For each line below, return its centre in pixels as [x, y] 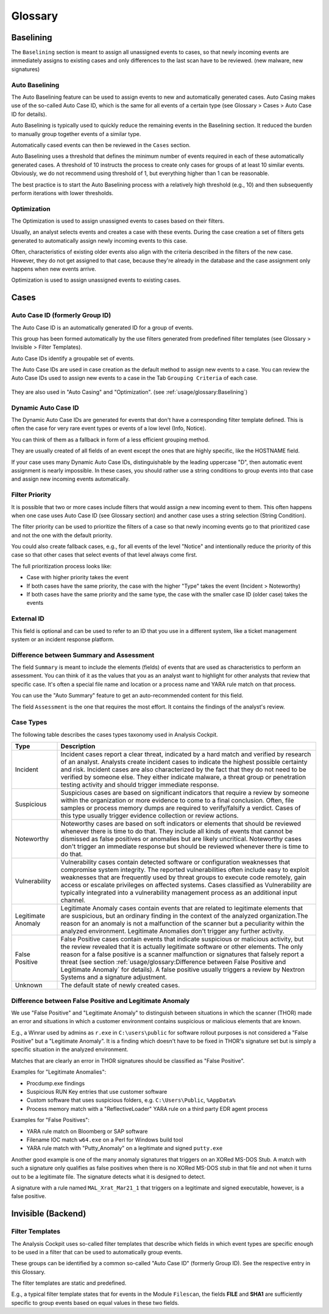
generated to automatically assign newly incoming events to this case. [99, 240]
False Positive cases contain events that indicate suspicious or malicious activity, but [182, 939]
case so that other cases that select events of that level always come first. [104, 555]
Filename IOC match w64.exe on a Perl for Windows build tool [105, 1140]
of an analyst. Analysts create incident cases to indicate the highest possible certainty [184, 762]
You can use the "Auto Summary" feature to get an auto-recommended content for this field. [127, 696]
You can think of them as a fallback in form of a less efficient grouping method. [110, 440]
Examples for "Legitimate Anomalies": [59, 1072]
